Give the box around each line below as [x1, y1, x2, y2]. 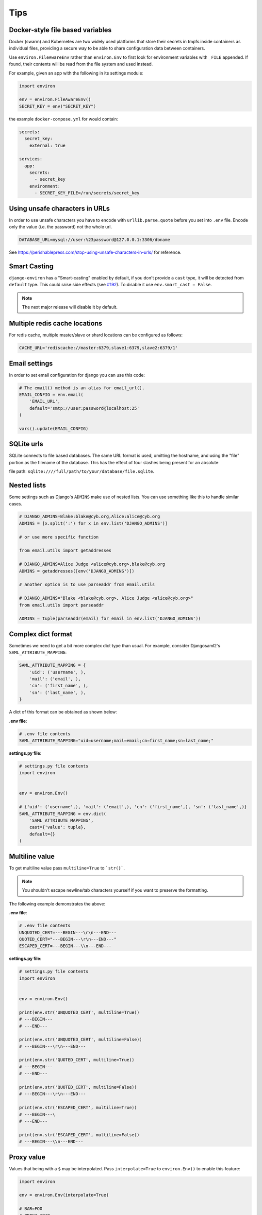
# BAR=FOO [19, 1206, 43, 1212]
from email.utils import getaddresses [19, 548, 112, 554]
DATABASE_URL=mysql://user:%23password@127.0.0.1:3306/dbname [19, 237, 170, 243]
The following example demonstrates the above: [9, 901, 105, 906]
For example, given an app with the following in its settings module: [9, 70, 144, 76]
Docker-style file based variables [9, 26, 112, 34]
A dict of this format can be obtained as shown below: [9, 709, 117, 715]
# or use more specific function [19, 534, 99, 539]
